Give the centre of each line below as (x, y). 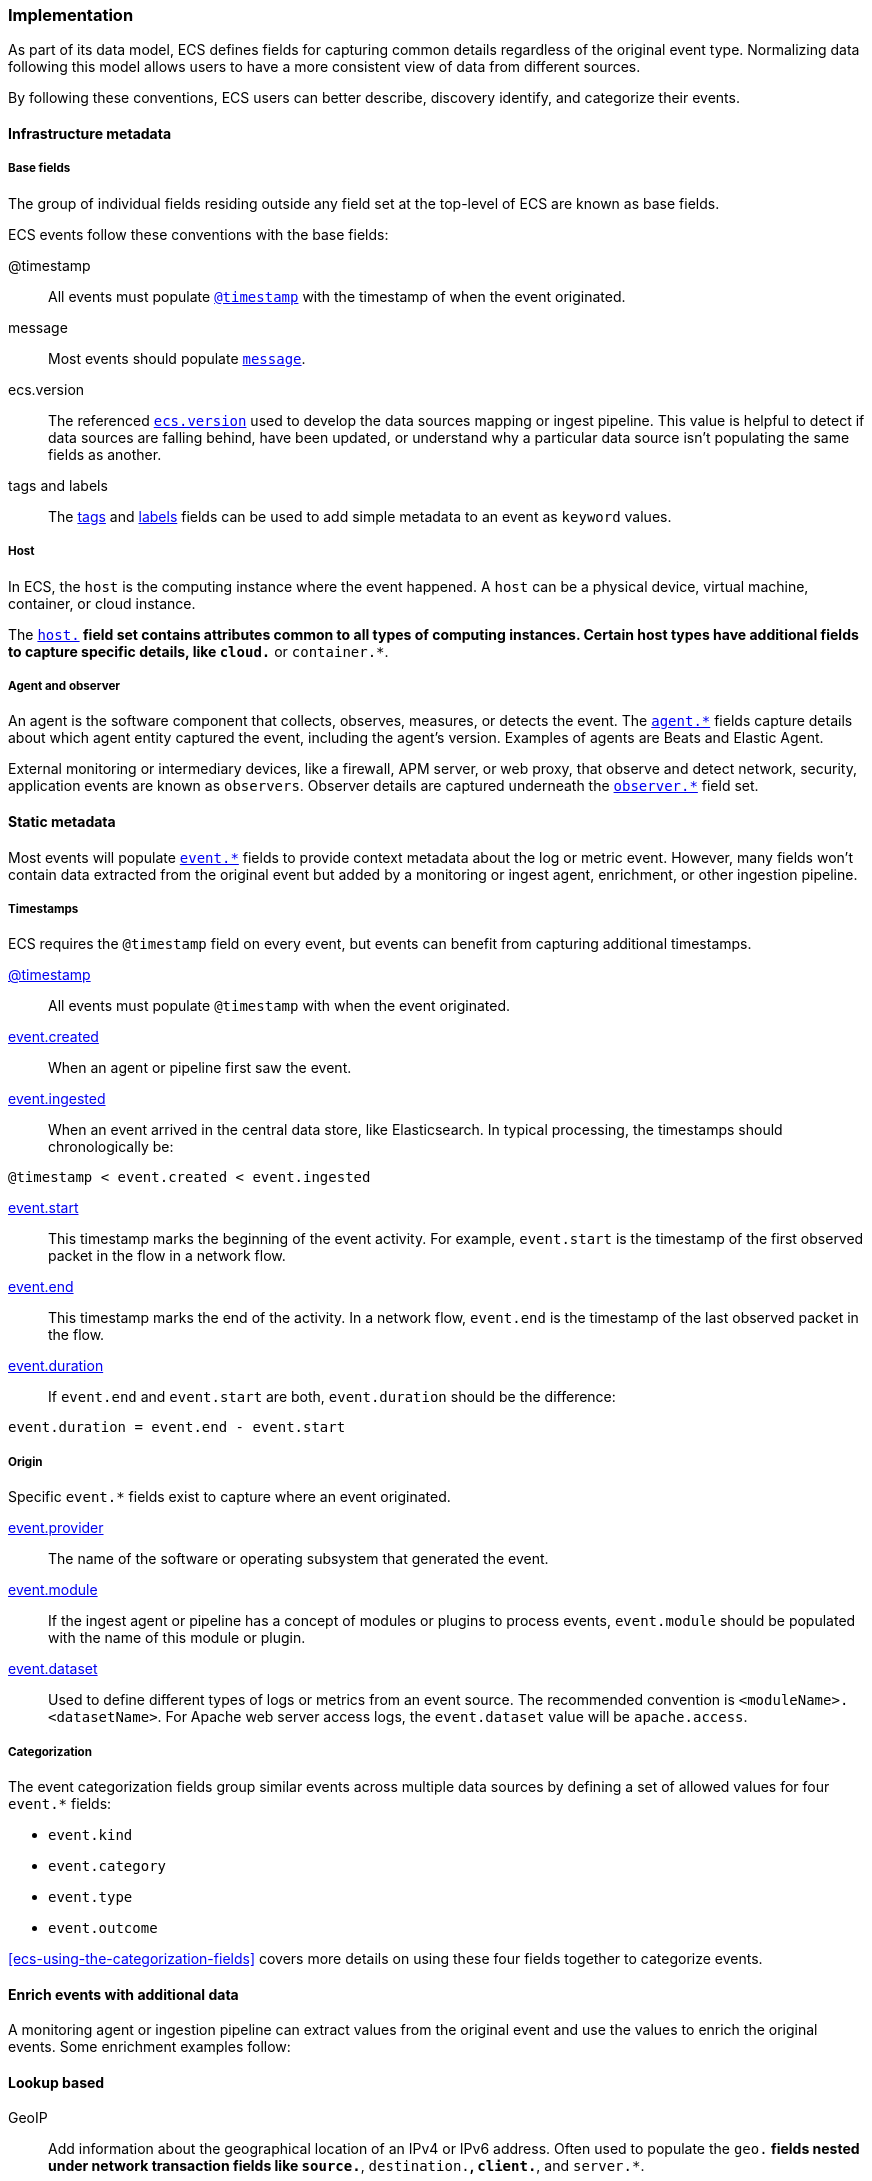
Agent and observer (64, 685)
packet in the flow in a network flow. (167, 1256)
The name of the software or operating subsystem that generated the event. (298, 1559)
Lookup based (56, 2082)
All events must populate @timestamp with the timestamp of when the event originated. (337, 296)
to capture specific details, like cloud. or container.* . (198, 651)
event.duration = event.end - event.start (177, 1427)
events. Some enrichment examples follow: (149, 2047)
